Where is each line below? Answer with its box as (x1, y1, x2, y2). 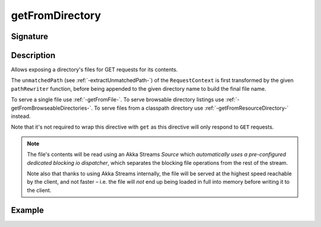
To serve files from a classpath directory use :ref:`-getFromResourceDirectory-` (94, 104, 289, 111)
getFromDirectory (11, 9, 101, 22)
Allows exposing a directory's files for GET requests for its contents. (11, 66, 178, 73)
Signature (11, 31, 49, 41)
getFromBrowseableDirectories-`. (11, 104, 93, 111)
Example (11, 205, 44, 215)
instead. (11, 113, 31, 120)
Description (11, 50, 56, 60)
